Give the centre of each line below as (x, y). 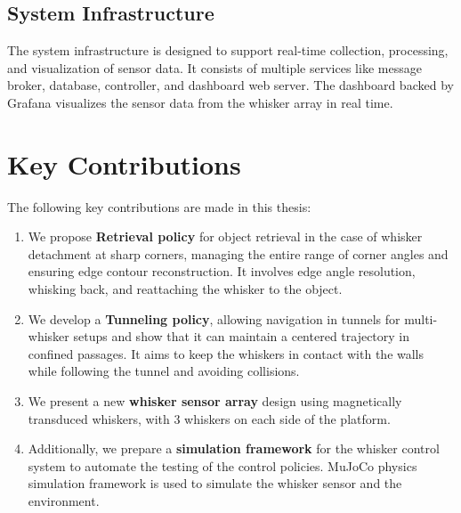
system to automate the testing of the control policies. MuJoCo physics (222, 465)
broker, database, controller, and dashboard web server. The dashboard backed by (230, 85)
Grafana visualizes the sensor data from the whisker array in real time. (200, 102)
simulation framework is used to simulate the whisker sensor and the (215, 483)
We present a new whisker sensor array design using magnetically (215, 401)
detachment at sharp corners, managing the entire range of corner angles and (238, 253)
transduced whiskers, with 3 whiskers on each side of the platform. (209, 418)
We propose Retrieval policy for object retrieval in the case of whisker (225, 236)
